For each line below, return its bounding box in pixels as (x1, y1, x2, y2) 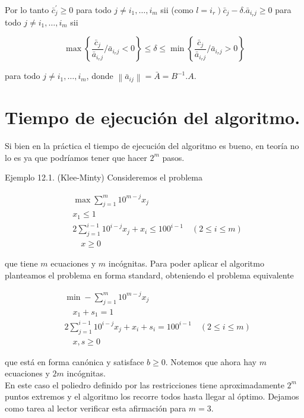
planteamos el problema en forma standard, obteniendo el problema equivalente (5, 268, 294, 281)
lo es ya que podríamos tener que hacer (5, 151, 147, 163)
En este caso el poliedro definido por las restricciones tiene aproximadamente (5, 378, 284, 391)
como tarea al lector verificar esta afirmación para (5, 401, 186, 414)
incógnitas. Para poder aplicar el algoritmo (108, 257, 264, 270)
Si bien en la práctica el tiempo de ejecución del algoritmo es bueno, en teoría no (5, 140, 299, 152)
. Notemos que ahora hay (165, 355, 257, 368)
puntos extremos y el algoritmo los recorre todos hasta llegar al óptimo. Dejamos (5, 390, 299, 403)
